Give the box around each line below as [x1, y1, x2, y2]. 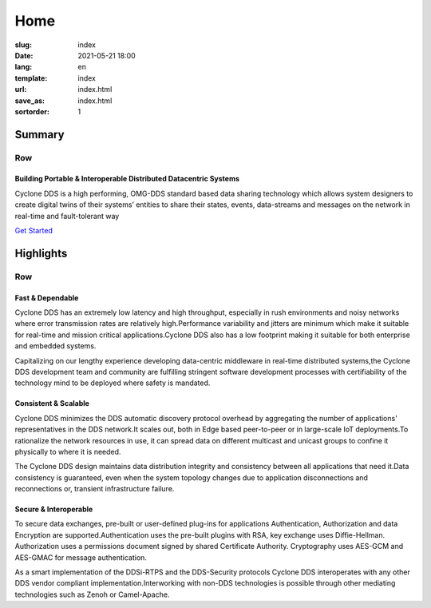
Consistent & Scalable [14, 399, 89, 408]
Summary [14, 128, 65, 141]
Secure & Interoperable [14, 504, 93, 515]
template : [14, 73, 48, 83]
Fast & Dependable [14, 292, 79, 303]
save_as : [14, 96, 45, 105]
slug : [14, 40, 32, 50]
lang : [14, 62, 33, 72]
